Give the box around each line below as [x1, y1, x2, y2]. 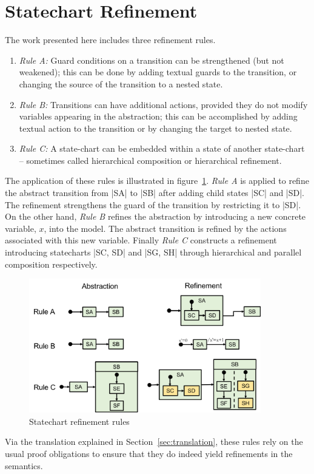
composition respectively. [5, 257, 98, 270]
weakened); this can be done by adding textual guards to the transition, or [19, 66, 297, 78]
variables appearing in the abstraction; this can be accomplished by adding [19, 110, 298, 123]
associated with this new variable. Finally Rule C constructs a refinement [5, 234, 277, 246]
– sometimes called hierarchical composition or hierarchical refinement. [19, 154, 282, 166]
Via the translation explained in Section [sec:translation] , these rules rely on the [5, 435, 303, 448]
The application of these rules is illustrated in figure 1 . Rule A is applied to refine [5, 174, 309, 187]
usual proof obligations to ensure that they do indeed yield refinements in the [5, 447, 293, 459]
